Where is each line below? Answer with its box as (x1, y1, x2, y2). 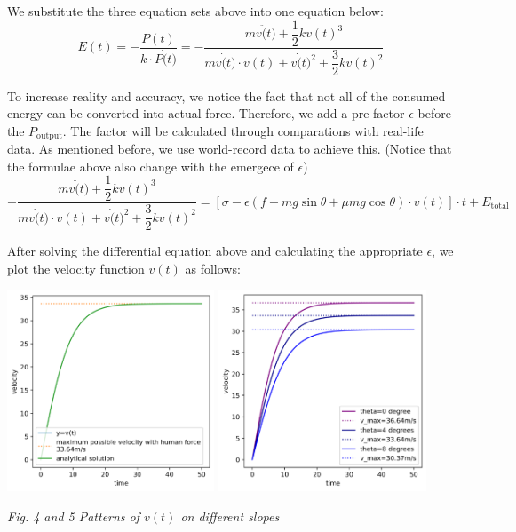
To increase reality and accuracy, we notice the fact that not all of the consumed (7, 86, 446, 105)
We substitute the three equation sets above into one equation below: (7, 2, 384, 20)
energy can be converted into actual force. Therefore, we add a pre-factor (7, 104, 405, 123)
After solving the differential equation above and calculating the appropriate (7, 242, 423, 260)
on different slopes (180, 506, 280, 525)
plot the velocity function (7, 259, 145, 278)
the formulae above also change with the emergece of (7, 156, 294, 175)
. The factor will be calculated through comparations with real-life (62, 121, 424, 139)
